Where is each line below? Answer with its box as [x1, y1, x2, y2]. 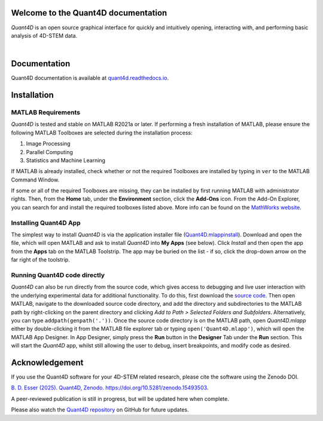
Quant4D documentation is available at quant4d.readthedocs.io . [11, 75, 169, 82]
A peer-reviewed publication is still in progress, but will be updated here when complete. [11, 395, 230, 402]
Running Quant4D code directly [11, 271, 105, 279]
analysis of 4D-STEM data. [11, 32, 78, 39]
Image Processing [26, 140, 71, 147]
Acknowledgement [11, 357, 84, 367]
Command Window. [11, 176, 60, 183]
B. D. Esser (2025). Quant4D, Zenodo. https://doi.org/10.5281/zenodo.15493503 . [11, 384, 209, 391]
